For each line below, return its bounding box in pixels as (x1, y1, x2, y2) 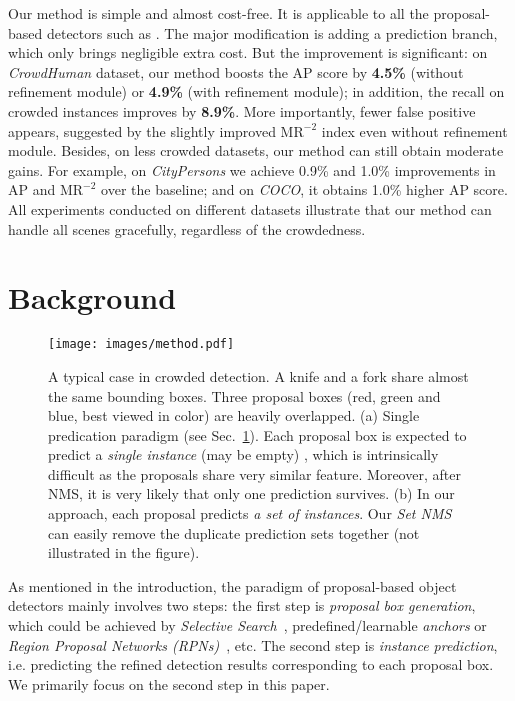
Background (8, 277, 177, 318)
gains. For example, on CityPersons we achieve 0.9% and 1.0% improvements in (8, 159, 496, 180)
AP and (8, 179, 56, 200)
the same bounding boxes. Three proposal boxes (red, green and (48, 385, 441, 406)
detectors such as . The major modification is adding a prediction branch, (46, 22, 498, 43)
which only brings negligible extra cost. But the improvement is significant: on (8, 42, 488, 63)
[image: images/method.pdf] (48, 337, 235, 352)
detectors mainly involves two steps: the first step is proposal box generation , (8, 595, 476, 616)
